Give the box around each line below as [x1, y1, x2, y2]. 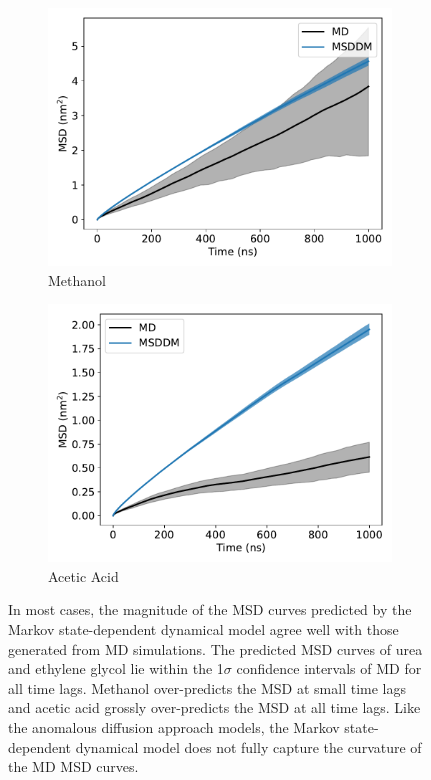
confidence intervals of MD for [236, 658, 422, 679]
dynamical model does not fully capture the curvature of [75, 736, 422, 757]
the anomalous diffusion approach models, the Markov [8, 716, 340, 737]
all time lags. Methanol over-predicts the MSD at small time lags [8, 677, 406, 698]
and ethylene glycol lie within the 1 [8, 658, 224, 679]
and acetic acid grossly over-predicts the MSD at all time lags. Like [8, 697, 421, 718]
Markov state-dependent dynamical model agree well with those [8, 618, 399, 639]
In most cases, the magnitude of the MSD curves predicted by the [8, 599, 412, 620]
